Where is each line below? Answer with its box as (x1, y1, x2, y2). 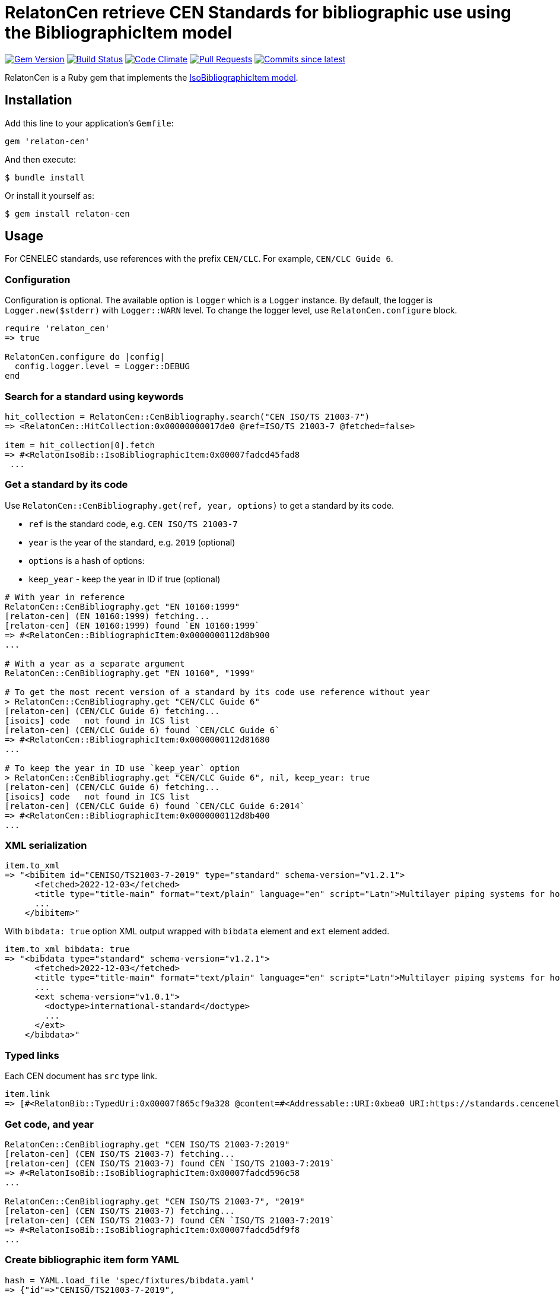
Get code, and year (5, 1118, 94, 1130)
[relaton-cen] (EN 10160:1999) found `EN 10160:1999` (5, 620, 260, 630)
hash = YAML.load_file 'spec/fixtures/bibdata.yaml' (5, 1275, 255, 1285)
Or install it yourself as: (5, 190, 94, 201)
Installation (5, 93, 72, 108)
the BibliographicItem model (5, 23, 233, 43)
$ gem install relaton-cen (5, 208, 130, 218)
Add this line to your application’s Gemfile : (5, 118, 174, 128)
